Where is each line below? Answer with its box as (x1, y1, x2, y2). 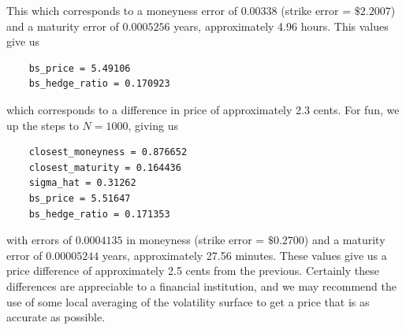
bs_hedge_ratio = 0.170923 (28, 78, 170, 90)
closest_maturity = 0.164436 (28, 161, 181, 173)
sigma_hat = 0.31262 (28, 177, 136, 189)
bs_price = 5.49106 (28, 62, 131, 74)
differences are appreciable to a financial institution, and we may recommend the (6, 277, 397, 294)
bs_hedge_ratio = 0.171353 (28, 208, 170, 220)
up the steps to (6, 117, 79, 133)
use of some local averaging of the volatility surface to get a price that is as (6, 293, 370, 310)
